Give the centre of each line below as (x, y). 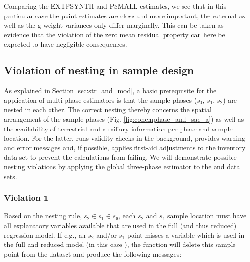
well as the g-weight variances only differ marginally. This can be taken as (114, 25)
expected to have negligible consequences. (66, 44)
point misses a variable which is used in (186, 235)
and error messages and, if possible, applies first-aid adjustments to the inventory (125, 147)
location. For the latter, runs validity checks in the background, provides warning (125, 138)
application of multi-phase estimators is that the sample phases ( (100, 100)
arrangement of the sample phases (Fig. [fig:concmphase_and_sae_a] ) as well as (124, 119)
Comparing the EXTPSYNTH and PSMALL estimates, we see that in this (115, 6)
